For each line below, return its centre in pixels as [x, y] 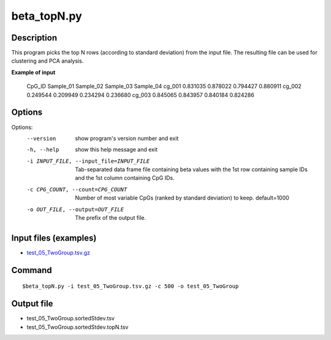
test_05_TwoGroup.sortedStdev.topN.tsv [78, 327]
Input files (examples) [54, 238]
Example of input [33, 72]
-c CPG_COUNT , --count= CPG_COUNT [77, 189]
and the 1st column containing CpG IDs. [125, 178]
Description [34, 38]
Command [32, 270]
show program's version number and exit [127, 138]
